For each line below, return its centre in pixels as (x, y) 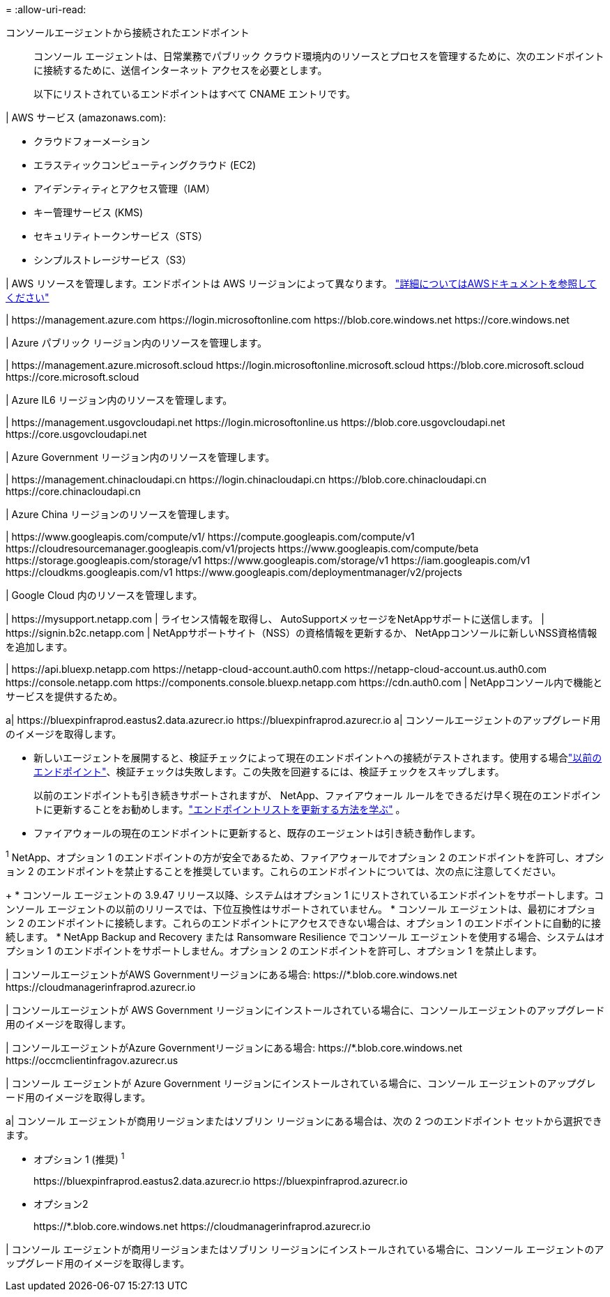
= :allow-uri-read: (46, 9)
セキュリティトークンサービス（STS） (121, 236)
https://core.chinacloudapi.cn (73, 491)
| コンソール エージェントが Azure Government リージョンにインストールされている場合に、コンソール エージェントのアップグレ (301, 1083)
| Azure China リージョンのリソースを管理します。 (120, 514)
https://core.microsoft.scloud (73, 377)
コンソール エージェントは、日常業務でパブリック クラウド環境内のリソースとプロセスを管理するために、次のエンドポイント (319, 56)
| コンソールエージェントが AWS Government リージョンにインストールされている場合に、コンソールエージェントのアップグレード (305, 1010)
